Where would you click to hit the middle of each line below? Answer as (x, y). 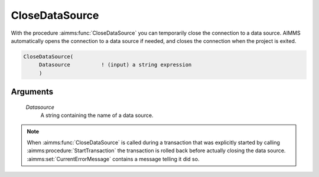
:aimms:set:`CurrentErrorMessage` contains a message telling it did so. (113, 159)
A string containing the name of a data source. (97, 115)
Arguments (32, 92)
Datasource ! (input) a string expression (115, 65)
